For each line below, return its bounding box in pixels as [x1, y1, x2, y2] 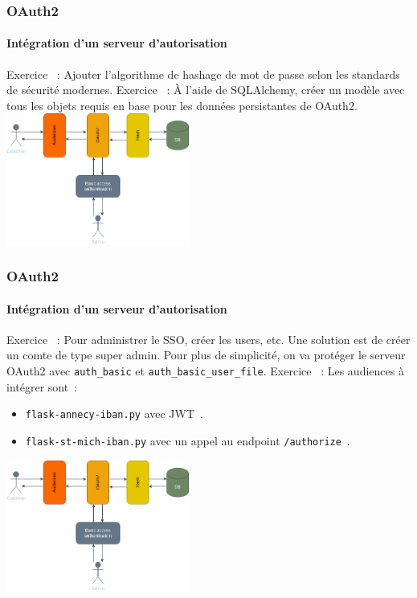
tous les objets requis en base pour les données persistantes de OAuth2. [6, 96, 358, 113]
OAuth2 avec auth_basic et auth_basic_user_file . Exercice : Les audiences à [6, 362, 404, 379]
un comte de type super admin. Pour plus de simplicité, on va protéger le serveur [6, 346, 406, 363]
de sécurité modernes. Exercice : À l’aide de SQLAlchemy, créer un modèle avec [6, 81, 405, 98]
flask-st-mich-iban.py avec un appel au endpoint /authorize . [25, 432, 350, 448]
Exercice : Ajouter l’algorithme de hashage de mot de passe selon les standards [6, 65, 400, 82]
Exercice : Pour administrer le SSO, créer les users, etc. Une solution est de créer [6, 330, 411, 347]
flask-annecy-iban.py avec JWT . [25, 405, 203, 422]
